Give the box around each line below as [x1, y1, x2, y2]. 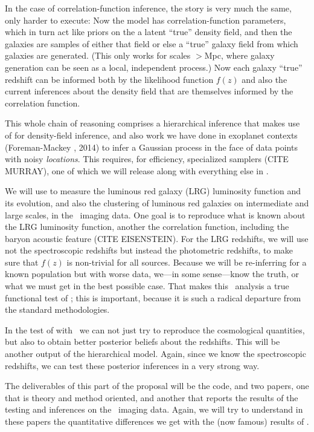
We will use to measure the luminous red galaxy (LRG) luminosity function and [5, 185, 301, 197]
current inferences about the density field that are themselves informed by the [5, 85, 293, 97]
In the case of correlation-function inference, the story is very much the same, [5, 2, 292, 14]
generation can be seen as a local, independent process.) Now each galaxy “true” [5, 61, 303, 73]
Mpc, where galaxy [204, 49, 275, 62]
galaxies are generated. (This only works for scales [5, 49, 191, 62]
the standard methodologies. [5, 303, 110, 316]
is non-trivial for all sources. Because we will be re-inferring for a [66, 255, 307, 268]
